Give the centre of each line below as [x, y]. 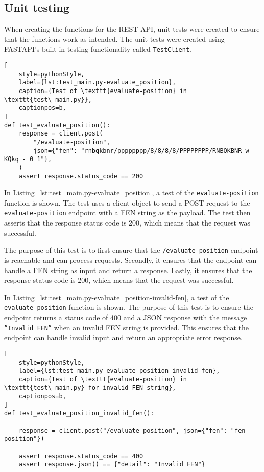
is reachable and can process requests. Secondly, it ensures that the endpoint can [130, 260]
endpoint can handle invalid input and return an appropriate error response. [123, 337]
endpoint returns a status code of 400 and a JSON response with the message [126, 317]
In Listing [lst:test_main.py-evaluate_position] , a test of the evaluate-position [131, 193]
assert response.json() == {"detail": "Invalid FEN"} [112, 465]
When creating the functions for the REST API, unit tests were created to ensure [132, 29]
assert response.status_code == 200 [81, 176]
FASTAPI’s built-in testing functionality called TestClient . [98, 49]
